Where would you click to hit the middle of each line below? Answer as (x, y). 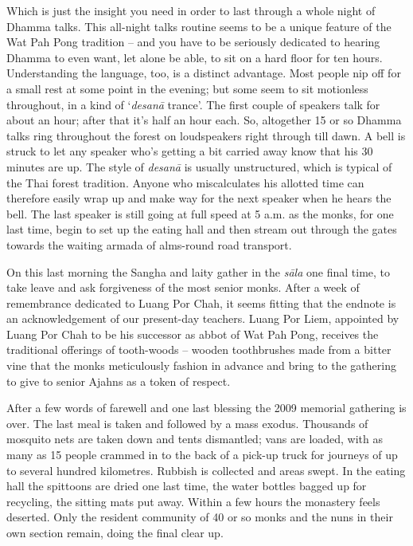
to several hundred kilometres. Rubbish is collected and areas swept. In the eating (206, 470)
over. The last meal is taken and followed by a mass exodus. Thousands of (187, 423)
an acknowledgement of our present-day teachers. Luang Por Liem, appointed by (203, 318)
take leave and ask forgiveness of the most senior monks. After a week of (183, 287)
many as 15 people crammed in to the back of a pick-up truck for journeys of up (202, 455)
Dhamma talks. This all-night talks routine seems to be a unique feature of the (199, 26)
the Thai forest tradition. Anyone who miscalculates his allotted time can (185, 182)
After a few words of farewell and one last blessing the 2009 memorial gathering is (206, 408)
